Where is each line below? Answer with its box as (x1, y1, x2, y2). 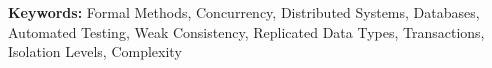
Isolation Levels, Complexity (8, 41, 182, 62)
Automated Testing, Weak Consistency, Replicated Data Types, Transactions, (8, 21, 485, 42)
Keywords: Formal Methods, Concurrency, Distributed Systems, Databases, (8, 2, 480, 22)
